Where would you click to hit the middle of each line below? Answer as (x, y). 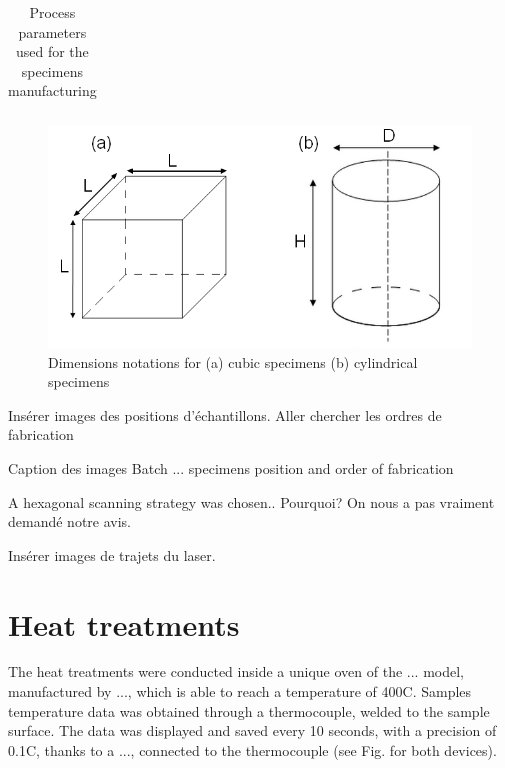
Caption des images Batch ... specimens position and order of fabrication (231, 467)
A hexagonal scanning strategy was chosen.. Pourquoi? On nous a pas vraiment (251, 501)
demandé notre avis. (70, 521)
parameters (52, 31)
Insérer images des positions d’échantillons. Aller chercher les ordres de (225, 414)
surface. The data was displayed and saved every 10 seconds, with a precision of (252, 730)
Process (52, 12)
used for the (52, 51)
